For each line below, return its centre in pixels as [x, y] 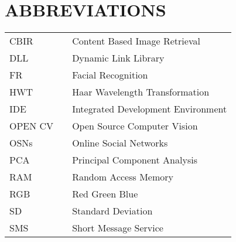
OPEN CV [32, 126]
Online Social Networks [120, 143]
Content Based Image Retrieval [136, 41]
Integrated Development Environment [150, 109]
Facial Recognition [110, 75]
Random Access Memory [123, 177]
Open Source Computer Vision [135, 126]
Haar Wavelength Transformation [141, 92]
